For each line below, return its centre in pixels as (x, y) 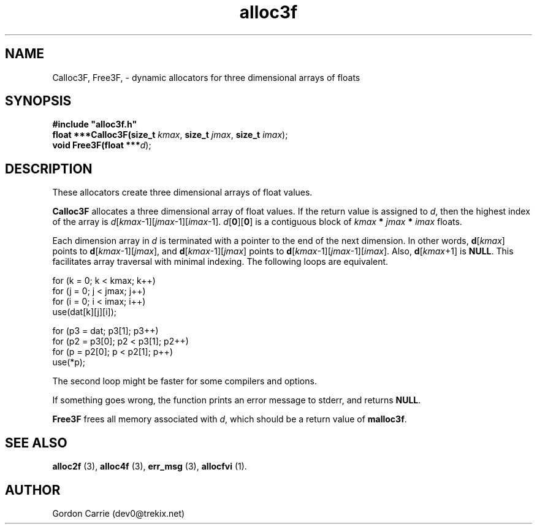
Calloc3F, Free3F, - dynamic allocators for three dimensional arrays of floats (206, 77)
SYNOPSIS (38, 101)
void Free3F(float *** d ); (102, 145)
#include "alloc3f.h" (95, 124)
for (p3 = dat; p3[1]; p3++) (105, 331)
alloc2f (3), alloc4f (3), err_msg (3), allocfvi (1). (150, 466)
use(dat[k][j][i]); (85, 312)
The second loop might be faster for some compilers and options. (185, 381)
